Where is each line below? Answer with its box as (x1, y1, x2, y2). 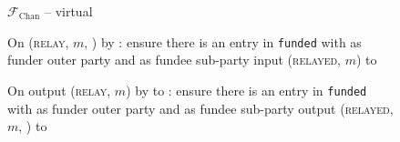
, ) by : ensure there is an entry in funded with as (84, 32, 362, 51)
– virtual (44, 2, 93, 20)
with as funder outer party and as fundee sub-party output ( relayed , (7, 98, 394, 117)
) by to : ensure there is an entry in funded (126, 80, 367, 99)
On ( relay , (7, 32, 69, 51)
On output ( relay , (7, 80, 111, 99)
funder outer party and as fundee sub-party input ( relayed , (7, 50, 342, 69)
